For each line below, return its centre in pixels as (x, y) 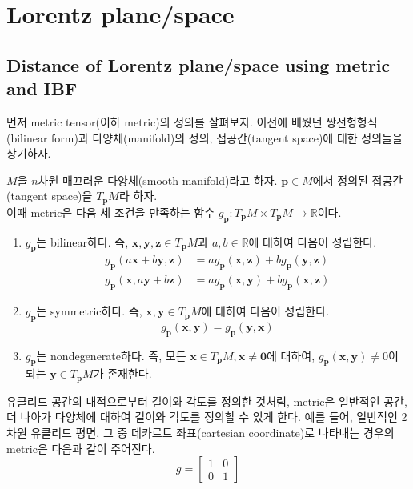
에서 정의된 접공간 (358, 180)
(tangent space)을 (50, 196)
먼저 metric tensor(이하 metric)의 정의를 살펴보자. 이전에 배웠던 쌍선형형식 (192, 121)
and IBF (42, 88)
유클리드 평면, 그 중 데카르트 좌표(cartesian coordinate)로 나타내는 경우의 (213, 433)
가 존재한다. (122, 373)
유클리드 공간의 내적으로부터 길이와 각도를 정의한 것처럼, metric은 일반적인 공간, (207, 401)
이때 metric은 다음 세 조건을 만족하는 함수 (111, 212)
